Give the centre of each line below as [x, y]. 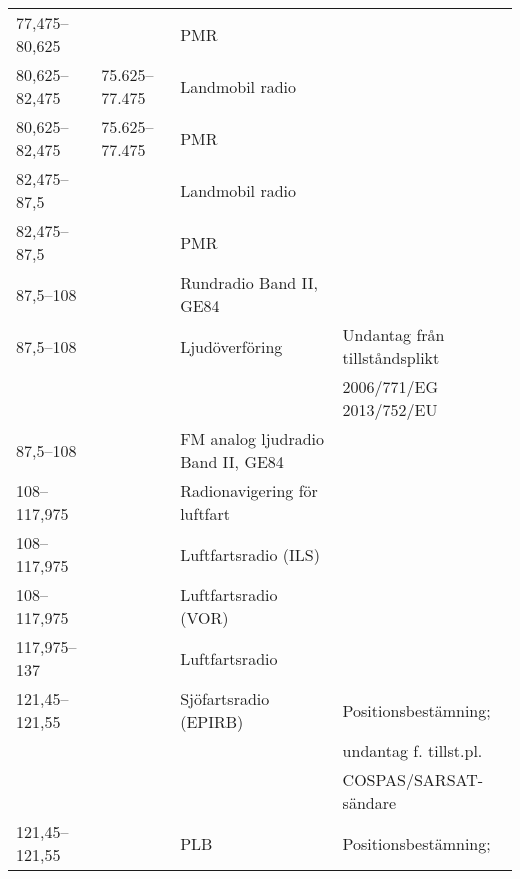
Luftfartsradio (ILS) [250, 554]
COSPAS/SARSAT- [413, 779]
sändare [369, 802]
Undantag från [393, 334]
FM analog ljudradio [252, 438]
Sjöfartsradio [225, 698]
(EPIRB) [212, 721]
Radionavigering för [249, 490]
